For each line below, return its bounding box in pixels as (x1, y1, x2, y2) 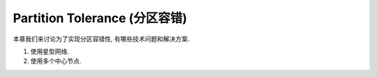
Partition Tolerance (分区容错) (13, 10, 188, 26)
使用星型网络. (30, 47, 70, 55)
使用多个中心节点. (30, 57, 82, 65)
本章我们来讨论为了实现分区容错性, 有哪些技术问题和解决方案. (13, 35, 190, 43)
